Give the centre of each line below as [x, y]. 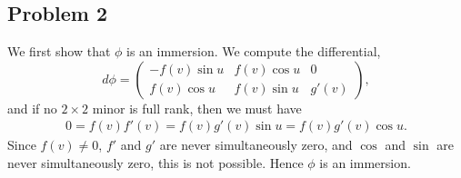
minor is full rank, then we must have [197, 108]
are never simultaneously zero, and [256, 145]
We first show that [59, 51]
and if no [32, 108]
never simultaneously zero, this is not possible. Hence [155, 163]
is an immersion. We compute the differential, [254, 51]
